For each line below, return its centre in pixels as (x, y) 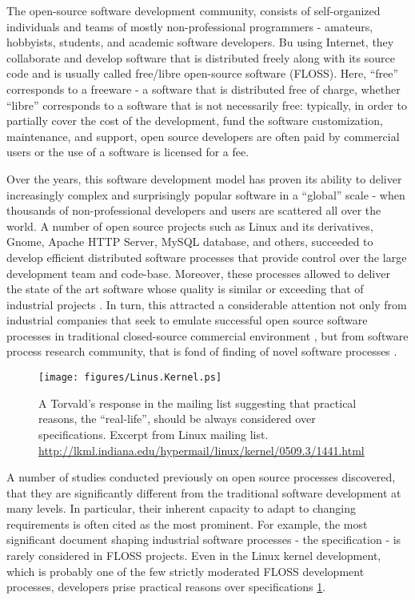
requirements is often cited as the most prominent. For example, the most (187, 523)
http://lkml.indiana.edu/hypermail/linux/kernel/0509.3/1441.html (202, 450)
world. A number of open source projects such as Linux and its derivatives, (190, 226)
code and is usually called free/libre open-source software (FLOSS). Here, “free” (203, 73)
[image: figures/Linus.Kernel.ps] (130, 378)
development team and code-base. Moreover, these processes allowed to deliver (198, 273)
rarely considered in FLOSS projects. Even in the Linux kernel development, (194, 556)
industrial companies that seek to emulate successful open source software (187, 320)
